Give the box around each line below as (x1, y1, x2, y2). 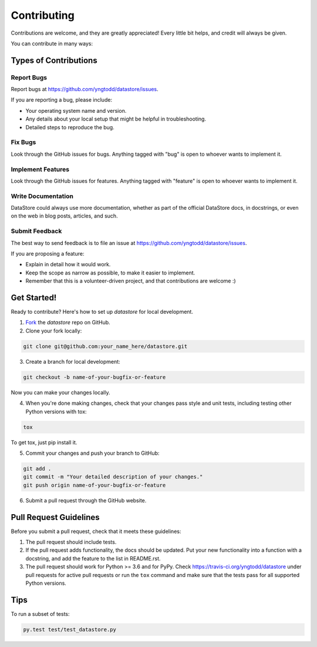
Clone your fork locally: (25, 327, 82, 334)
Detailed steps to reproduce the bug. (25, 123, 114, 130)
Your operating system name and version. (25, 107, 127, 114)
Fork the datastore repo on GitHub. (25, 319, 111, 326)
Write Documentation (11, 192, 73, 200)
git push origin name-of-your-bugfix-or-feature (23, 482, 166, 488)
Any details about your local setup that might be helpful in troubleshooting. (25, 115, 207, 123)
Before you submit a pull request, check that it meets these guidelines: (11, 528, 181, 535)
